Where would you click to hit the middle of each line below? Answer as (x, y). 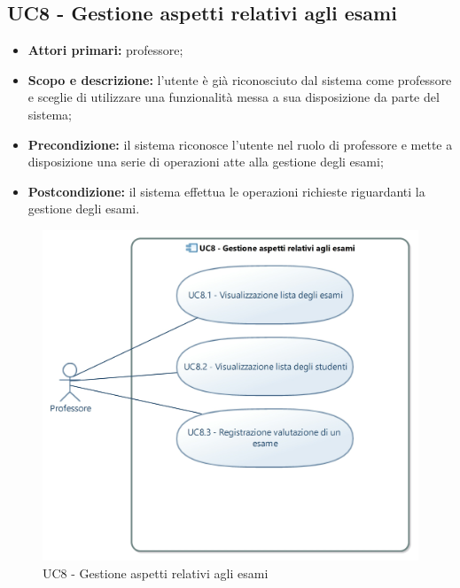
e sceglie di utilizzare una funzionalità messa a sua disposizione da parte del (234, 97)
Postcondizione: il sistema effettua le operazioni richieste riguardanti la (226, 191)
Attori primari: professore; (105, 50)
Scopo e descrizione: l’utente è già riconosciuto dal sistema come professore (240, 79)
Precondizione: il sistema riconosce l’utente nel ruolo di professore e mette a (240, 144)
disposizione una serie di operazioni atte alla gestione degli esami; (206, 162)
